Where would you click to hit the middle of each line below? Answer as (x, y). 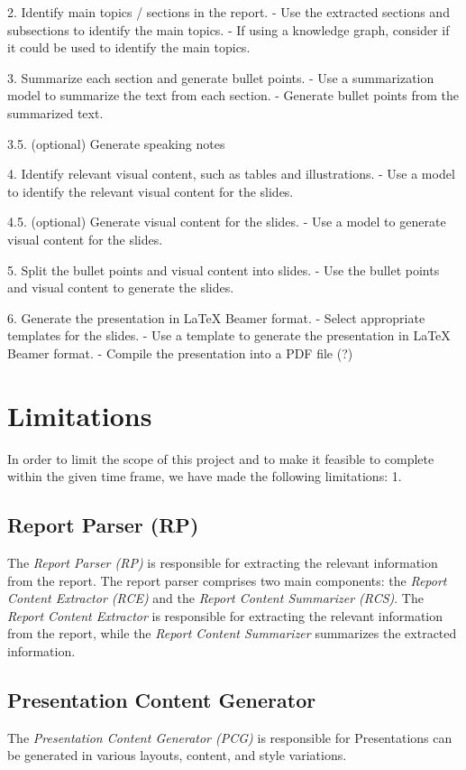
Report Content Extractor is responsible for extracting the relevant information (225, 615)
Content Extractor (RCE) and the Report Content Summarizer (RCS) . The (215, 598)
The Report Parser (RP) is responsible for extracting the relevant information (223, 563)
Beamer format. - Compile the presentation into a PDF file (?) (180, 353)
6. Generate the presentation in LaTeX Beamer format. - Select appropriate (216, 317)
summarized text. (55, 112)
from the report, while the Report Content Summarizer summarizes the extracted (232, 633)
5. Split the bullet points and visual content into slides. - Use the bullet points (224, 269)
